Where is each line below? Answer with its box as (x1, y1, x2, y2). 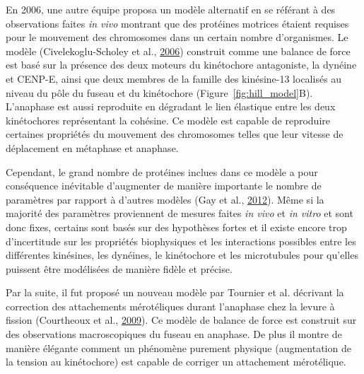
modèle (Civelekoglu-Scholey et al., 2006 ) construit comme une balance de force (6, 43, 351, 58)
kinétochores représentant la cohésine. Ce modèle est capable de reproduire (6, 112, 331, 127)
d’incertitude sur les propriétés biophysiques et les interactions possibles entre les (6, 233, 356, 248)
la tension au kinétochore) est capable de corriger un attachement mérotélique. (6, 354, 346, 369)
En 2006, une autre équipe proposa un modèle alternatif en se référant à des (6, 2, 336, 16)
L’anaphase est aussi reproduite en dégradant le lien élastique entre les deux (6, 99, 336, 114)
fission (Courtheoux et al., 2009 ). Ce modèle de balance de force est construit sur (6, 312, 357, 327)
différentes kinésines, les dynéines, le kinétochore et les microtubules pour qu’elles (6, 247, 358, 262)
